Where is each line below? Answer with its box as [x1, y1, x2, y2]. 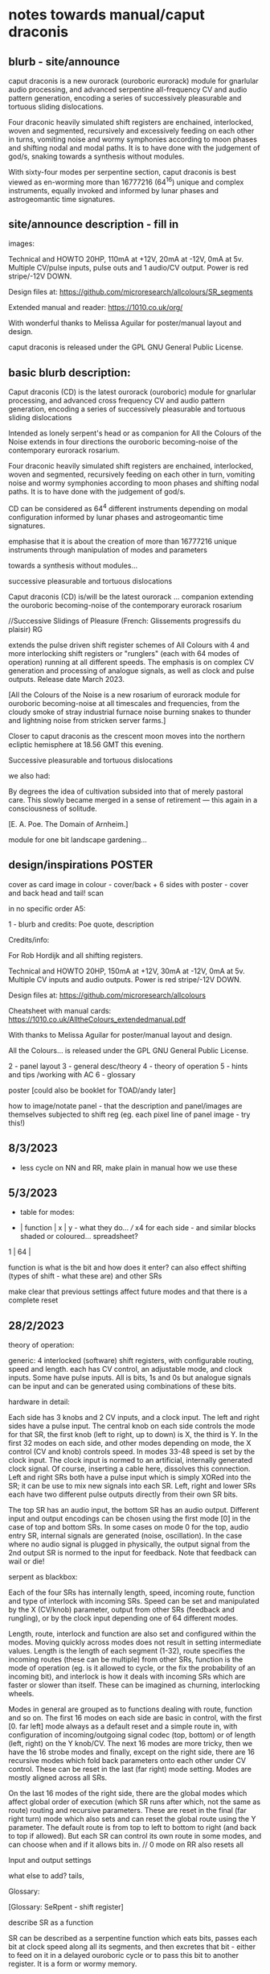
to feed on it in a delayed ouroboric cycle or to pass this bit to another [8, 1951, 239, 1960]
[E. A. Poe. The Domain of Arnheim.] [8, 819, 129, 828]
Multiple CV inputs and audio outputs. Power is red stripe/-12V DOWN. [8, 974, 242, 984]
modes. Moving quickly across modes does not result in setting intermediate [8, 1637, 262, 1647]
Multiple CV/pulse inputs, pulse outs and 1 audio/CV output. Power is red [8, 263, 249, 273]
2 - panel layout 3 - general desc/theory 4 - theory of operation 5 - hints [8, 1061, 248, 1071]
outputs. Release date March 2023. [8, 674, 125, 683]
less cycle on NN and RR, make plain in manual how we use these [19, 1163, 238, 1172]
